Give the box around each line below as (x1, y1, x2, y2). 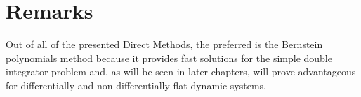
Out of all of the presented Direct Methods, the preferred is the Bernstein (6, 37, 323, 52)
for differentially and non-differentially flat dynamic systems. (6, 77, 266, 92)
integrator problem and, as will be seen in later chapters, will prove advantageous (6, 64, 356, 79)
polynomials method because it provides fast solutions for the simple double (6, 50, 332, 65)
